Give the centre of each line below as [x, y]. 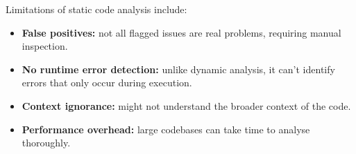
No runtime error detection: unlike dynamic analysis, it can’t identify [178, 69]
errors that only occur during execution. [107, 83]
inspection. [45, 46]
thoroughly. [46, 143]
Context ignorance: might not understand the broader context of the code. [186, 105]
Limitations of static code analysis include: [96, 9]
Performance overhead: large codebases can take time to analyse [166, 129]
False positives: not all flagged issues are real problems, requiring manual [181, 32]
